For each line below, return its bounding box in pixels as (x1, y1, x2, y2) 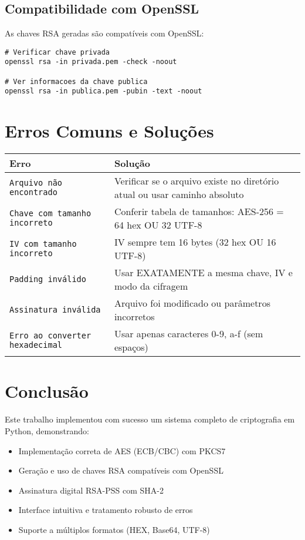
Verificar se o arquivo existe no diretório (114, 174, 279, 188)
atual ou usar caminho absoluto (114, 187, 244, 202)
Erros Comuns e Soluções (5, 119, 214, 143)
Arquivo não (9, 178, 63, 188)
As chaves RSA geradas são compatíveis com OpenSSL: (5, 27, 204, 39)
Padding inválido (9, 274, 86, 284)
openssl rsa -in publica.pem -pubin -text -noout (5, 87, 202, 96)
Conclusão (5, 379, 89, 403)
